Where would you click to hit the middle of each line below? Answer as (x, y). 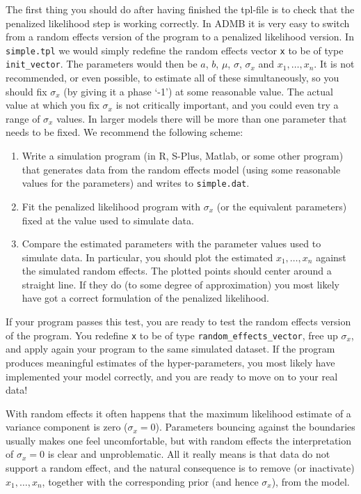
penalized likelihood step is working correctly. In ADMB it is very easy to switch (178, 23)
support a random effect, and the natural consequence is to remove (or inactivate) (180, 468)
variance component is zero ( (67, 427)
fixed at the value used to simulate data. (108, 220)
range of (23, 118)
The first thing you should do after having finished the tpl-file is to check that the (180, 9)
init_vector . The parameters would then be (102, 64)
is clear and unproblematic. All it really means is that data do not (189, 454)
